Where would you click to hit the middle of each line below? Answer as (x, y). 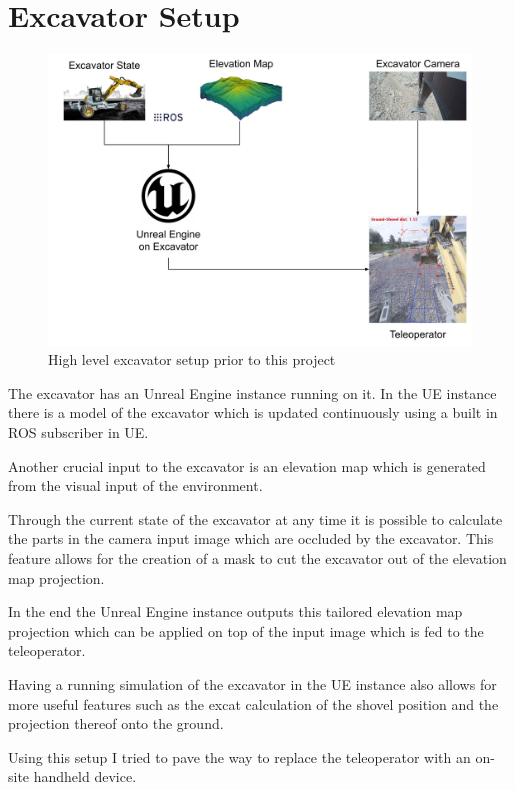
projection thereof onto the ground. (116, 723)
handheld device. (85, 776)
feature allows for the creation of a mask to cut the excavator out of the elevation (257, 557)
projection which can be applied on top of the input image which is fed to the (246, 630)
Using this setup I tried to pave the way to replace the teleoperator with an (239, 756)
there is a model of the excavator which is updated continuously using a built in (253, 412)
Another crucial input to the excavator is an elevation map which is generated (247, 465)
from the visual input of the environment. (135, 485)
